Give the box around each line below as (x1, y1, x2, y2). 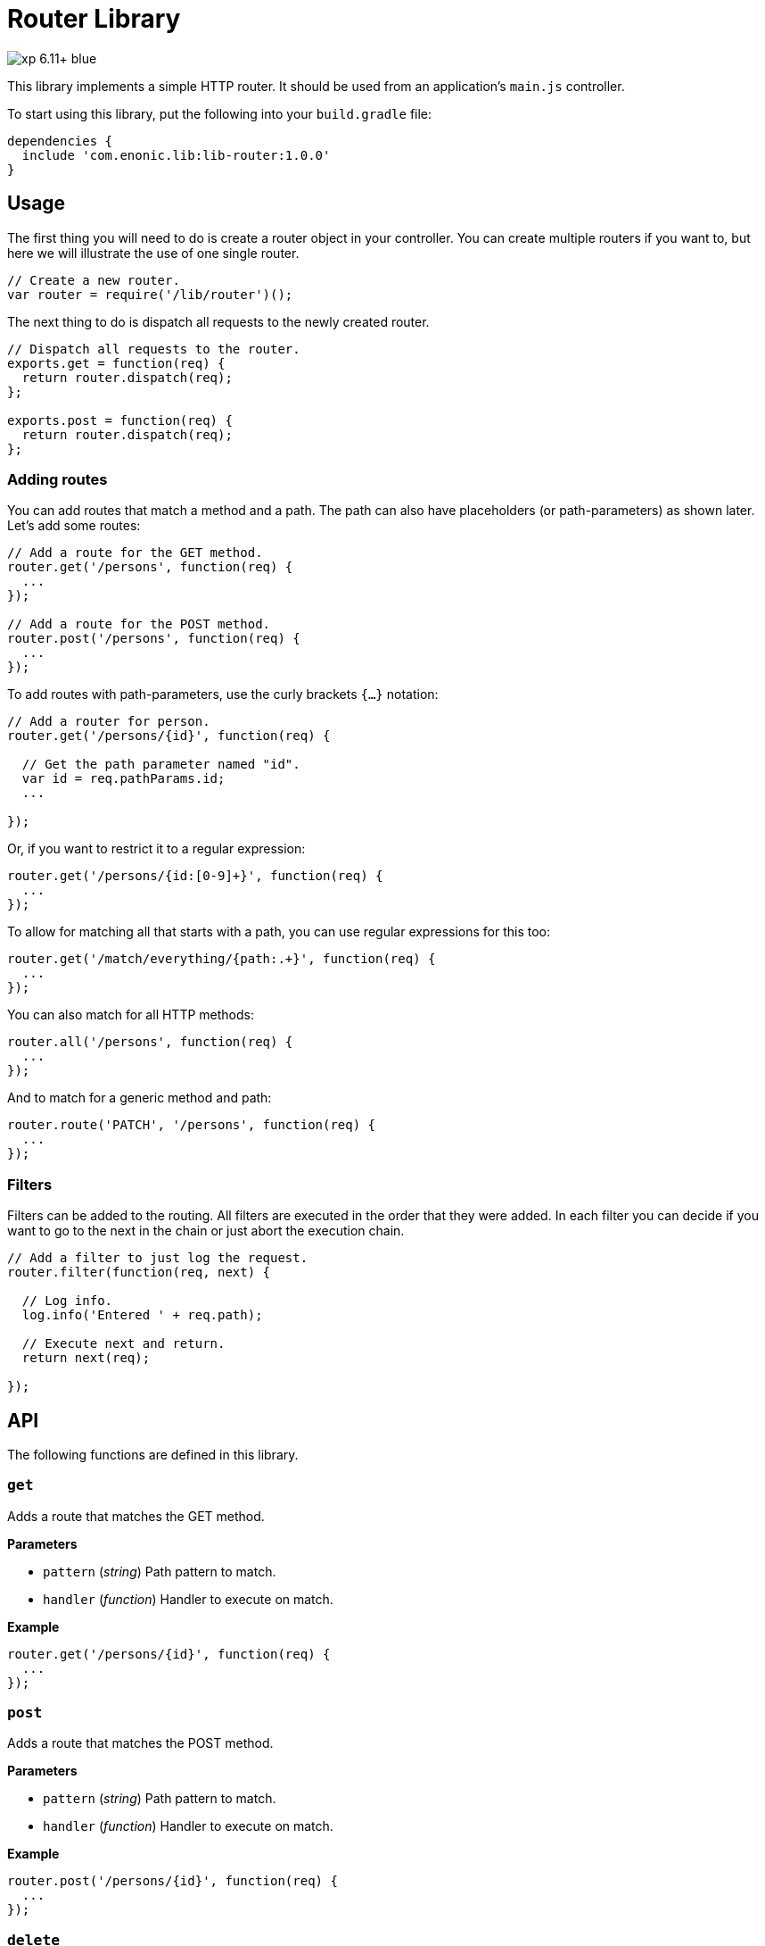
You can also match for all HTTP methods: (7, 1007, 254, 1023)
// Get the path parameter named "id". (21, 757, 300, 772)
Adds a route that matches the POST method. (7, 1735, 274, 1751)
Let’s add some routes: (7, 518, 141, 534)
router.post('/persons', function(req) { (7, 631, 300, 646)
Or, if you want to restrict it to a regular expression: (7, 841, 306, 857)
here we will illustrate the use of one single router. (7, 245, 300, 261)
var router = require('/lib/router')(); (7, 287, 293, 302)
